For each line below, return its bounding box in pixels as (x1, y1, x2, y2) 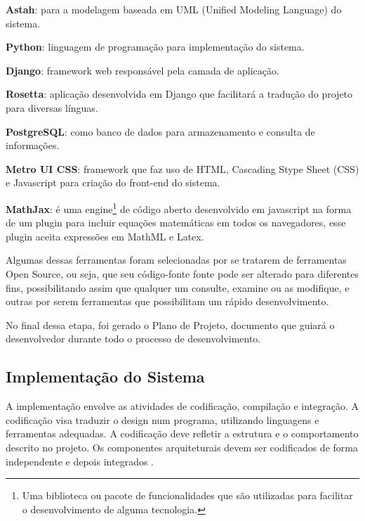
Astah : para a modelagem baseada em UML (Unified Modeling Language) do (6, 2, 342, 16)
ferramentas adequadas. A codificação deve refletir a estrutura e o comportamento (6, 426, 359, 441)
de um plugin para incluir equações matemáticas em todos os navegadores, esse (6, 215, 346, 230)
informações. (6, 138, 60, 153)
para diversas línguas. (6, 100, 98, 115)
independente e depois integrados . (6, 454, 154, 468)
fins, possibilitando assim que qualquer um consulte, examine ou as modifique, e (6, 280, 350, 295)
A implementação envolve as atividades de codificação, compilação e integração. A (6, 399, 359, 413)
